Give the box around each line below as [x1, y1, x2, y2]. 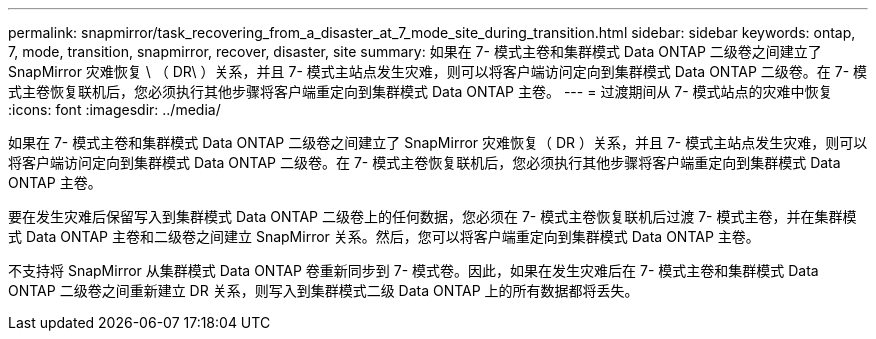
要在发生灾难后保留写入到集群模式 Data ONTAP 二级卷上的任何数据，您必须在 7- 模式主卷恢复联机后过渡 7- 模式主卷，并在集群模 [8, 208, 857, 225]
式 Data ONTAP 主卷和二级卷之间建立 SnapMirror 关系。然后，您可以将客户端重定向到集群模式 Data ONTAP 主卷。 [8, 228, 760, 245]
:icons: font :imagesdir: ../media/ [8, 101, 221, 118]
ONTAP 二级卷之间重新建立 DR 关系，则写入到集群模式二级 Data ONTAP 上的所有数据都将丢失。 [8, 282, 639, 299]
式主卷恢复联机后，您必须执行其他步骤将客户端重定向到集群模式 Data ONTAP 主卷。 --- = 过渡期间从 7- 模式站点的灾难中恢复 [8, 83, 833, 100]
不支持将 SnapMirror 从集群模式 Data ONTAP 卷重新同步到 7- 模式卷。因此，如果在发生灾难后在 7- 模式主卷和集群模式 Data [8, 262, 819, 279]
